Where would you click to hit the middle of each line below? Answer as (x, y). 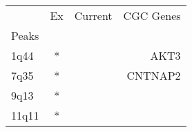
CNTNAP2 (154, 75)
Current (93, 15)
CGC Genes (152, 15)
